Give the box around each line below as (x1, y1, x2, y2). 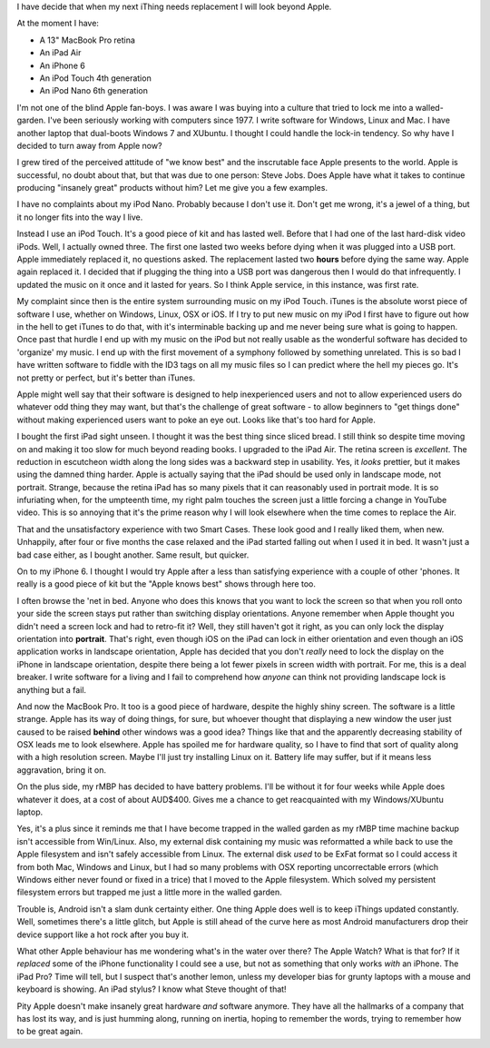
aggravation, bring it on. (16, 764, 107, 776)
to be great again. (16, 1026, 83, 1037)
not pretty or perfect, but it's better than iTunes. (16, 372, 195, 383)
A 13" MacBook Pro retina (39, 35, 136, 45)
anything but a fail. (16, 684, 86, 695)
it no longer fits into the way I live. (16, 212, 143, 222)
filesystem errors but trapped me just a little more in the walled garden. (16, 886, 282, 898)
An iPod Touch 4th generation (39, 73, 152, 84)
